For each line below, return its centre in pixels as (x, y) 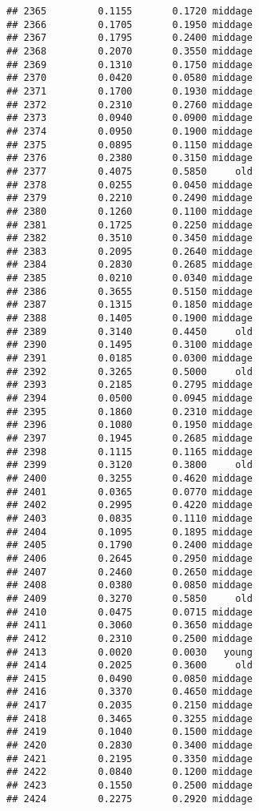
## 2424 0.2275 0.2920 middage (129, 799)
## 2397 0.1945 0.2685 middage (129, 438)
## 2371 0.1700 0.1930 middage (129, 91)
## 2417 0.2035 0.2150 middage (129, 706)
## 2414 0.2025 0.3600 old (129, 666)
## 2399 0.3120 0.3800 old (129, 465)
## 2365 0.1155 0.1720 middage (129, 11)
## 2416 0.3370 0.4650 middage (129, 692)
